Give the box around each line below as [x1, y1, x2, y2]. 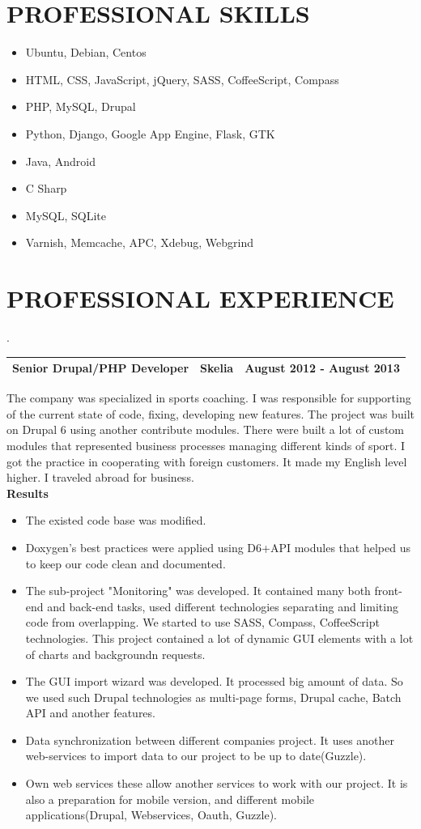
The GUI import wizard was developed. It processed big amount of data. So [25, 673, 403, 690]
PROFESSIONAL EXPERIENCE [6, 282, 394, 315]
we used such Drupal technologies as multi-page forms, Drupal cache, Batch [25, 688, 402, 705]
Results [6, 484, 49, 501]
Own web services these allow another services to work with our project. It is [25, 775, 408, 792]
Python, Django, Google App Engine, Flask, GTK [25, 125, 275, 142]
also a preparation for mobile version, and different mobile [25, 790, 314, 807]
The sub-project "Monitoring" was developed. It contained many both [25, 582, 371, 599]
